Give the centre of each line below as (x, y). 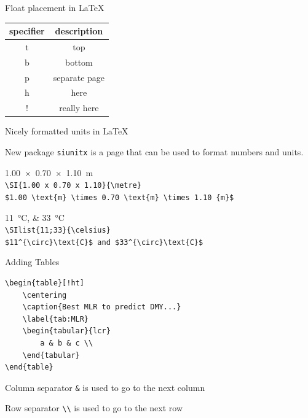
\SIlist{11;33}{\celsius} (58, 230)
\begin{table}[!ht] (45, 283)
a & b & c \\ (67, 343)
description (79, 31)
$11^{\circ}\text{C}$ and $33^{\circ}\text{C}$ (104, 242)
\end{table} (29, 367)
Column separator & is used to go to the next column (105, 387)
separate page (79, 77)
